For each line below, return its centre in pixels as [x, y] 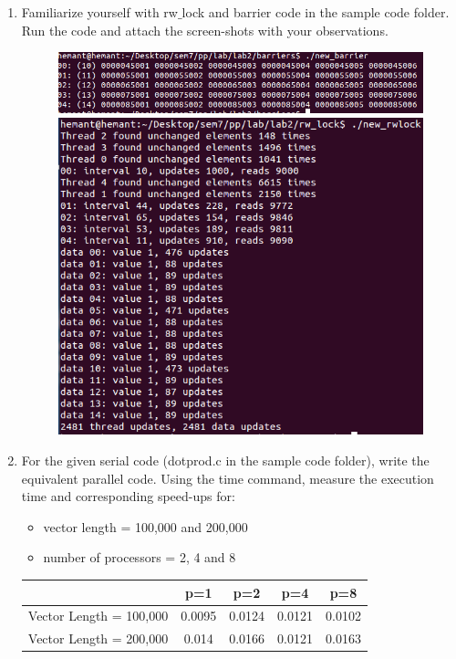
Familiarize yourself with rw [99, 12]
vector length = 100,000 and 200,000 [145, 526]
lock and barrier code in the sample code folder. [316, 12]
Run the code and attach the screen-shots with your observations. [205, 30]
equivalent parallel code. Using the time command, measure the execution [228, 478]
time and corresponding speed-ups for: [128, 496]
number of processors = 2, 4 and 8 [140, 557]
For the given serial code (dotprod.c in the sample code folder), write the [225, 460]
